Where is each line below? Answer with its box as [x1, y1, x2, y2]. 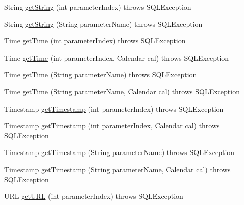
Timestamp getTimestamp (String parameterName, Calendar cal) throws [4, 164, 231, 174]
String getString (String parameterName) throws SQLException [4, 18, 203, 29]
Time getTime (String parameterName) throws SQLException [4, 69, 197, 80]
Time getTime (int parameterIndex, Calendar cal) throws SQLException [4, 52, 229, 63]
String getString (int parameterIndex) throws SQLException [4, 2, 191, 12]
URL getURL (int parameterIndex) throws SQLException [4, 191, 183, 201]
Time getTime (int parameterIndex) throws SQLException [4, 35, 186, 46]
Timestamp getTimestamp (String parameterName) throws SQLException [4, 147, 235, 158]
